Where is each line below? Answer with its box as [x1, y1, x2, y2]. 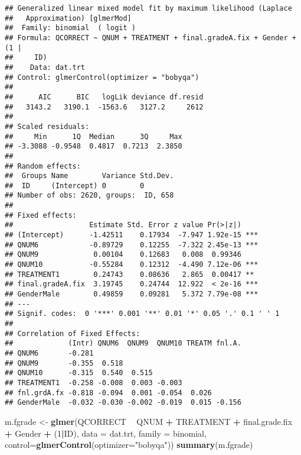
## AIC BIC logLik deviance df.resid [5, 92, 204, 101]
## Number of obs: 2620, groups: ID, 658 [5, 191, 174, 200]
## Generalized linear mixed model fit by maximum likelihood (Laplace [5, 4, 292, 12]
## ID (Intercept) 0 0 [5, 181, 145, 190]
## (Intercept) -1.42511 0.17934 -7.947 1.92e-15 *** [5, 231, 259, 240]
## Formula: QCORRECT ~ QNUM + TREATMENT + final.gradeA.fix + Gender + [5, 33, 296, 42]
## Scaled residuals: [5, 122, 90, 131]
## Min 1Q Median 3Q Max [5, 132, 182, 141]
